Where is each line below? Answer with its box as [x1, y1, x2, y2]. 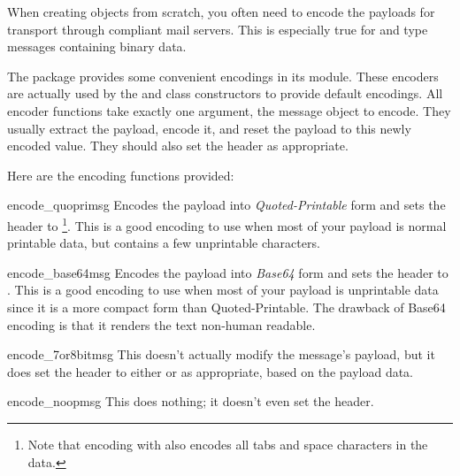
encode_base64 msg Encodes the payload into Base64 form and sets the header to [7, 263, 448, 281]
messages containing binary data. [7, 37, 187, 56]
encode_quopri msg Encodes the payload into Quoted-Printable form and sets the [7, 196, 446, 214]
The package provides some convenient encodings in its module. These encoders [7, 66, 439, 85]
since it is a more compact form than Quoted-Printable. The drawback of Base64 [7, 297, 446, 316]
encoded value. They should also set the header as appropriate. [7, 136, 349, 155]
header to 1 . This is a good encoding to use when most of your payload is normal [7, 213, 447, 234]
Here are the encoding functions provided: [7, 165, 234, 184]
